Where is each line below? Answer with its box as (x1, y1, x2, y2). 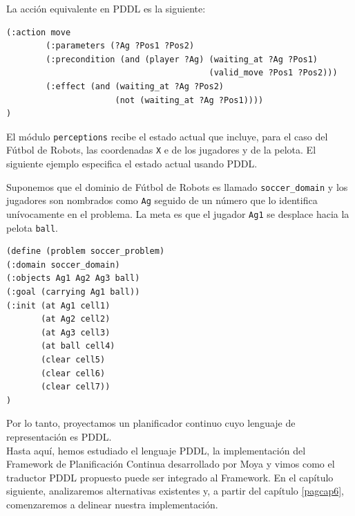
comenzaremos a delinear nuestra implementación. (6, 497, 218, 511)
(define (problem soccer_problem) (6, 246, 165, 257)
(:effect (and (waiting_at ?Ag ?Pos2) (46, 81, 224, 91)
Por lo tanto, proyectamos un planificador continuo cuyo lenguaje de (6, 416, 296, 430)
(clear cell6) (41, 368, 106, 378)
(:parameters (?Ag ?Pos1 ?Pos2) (46, 41, 195, 51)
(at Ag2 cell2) (41, 314, 111, 324)
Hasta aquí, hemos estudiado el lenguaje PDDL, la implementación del (6, 443, 306, 457)
